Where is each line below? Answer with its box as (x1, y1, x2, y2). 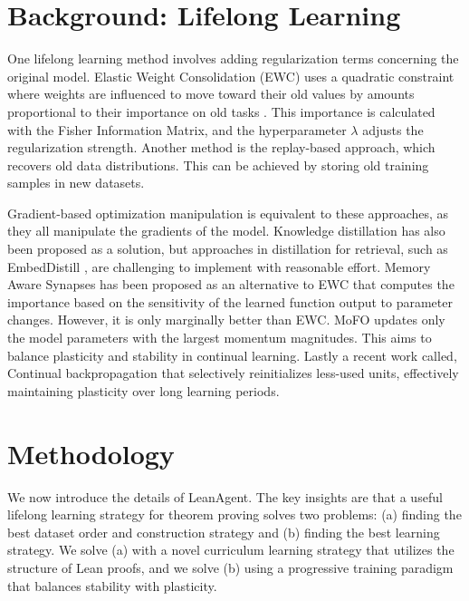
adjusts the (362, 120, 424, 139)
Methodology (7, 434, 175, 471)
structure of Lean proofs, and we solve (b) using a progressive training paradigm (7, 557, 454, 577)
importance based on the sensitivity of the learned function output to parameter (7, 292, 453, 311)
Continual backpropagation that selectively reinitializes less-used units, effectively (7, 364, 459, 383)
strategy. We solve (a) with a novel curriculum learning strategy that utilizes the (7, 540, 455, 559)
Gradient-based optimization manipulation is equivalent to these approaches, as (7, 203, 449, 222)
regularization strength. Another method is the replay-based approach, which (7, 138, 435, 157)
